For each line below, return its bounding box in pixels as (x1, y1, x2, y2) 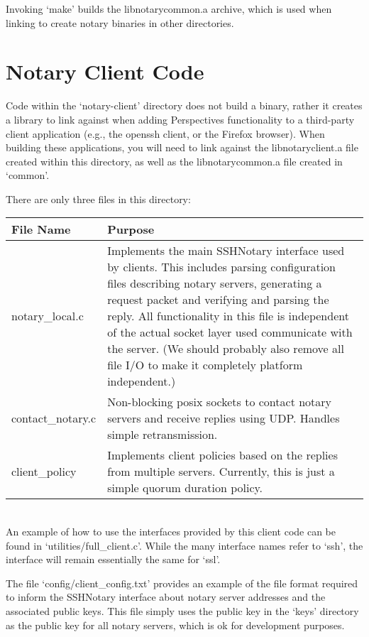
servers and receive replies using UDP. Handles (107, 410, 340, 427)
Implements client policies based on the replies (107, 447, 338, 464)
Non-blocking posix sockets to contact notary (107, 393, 332, 410)
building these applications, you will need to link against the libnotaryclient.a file (6, 140, 358, 155)
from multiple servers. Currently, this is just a (107, 463, 335, 480)
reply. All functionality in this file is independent (107, 307, 349, 325)
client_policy (11, 463, 77, 480)
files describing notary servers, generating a (107, 275, 322, 292)
